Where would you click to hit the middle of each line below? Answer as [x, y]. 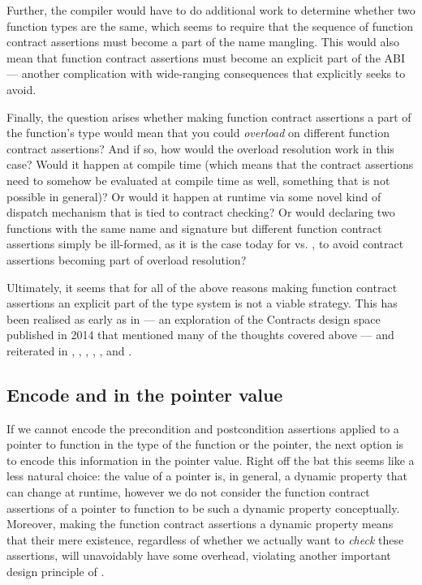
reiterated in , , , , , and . [69, 350]
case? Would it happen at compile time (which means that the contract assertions [210, 164]
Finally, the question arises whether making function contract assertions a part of [209, 116]
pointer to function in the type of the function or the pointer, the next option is [205, 444]
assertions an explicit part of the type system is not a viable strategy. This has [202, 303]
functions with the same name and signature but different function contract [194, 228]
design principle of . [56, 572]
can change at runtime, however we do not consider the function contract [188, 492]
